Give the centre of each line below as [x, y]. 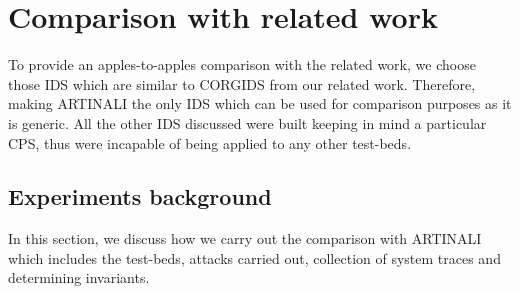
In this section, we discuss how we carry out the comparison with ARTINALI [245, 238]
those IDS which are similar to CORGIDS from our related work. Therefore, [242, 83]
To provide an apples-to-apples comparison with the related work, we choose [242, 64]
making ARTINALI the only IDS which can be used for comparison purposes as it [260, 103]
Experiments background [140, 196]
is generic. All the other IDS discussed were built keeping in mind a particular [247, 122]
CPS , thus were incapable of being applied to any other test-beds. [210, 142]
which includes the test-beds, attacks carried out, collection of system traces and [254, 257]
